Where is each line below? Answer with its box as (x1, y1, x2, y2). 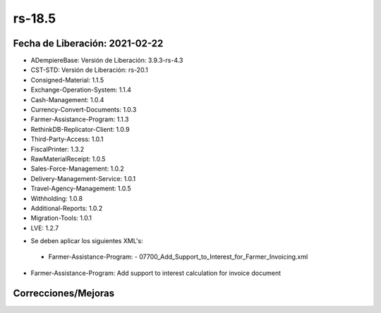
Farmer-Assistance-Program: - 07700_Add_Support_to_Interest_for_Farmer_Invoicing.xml (48, 252, 308, 261)
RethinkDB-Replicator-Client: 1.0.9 (30, 125, 130, 133)
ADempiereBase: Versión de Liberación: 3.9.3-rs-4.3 (30, 56, 183, 65)
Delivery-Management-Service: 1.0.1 (30, 174, 136, 183)
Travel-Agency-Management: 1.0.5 (30, 184, 132, 193)
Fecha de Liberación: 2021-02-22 (13, 37, 164, 49)
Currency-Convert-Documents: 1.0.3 (30, 106, 137, 114)
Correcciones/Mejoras (13, 287, 115, 299)
